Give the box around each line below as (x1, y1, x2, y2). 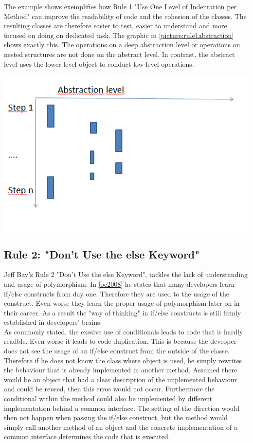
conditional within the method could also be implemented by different (4, 393, 213, 404)
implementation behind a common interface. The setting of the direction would (4, 403, 239, 413)
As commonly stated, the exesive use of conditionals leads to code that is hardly (4, 326, 243, 336)
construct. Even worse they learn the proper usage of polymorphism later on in (4, 298, 240, 308)
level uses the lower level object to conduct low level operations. (4, 58, 194, 69)
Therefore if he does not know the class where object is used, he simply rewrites (4, 355, 242, 365)
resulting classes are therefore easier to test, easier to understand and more (4, 20, 227, 31)
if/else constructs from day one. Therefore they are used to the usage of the (4, 288, 229, 298)
